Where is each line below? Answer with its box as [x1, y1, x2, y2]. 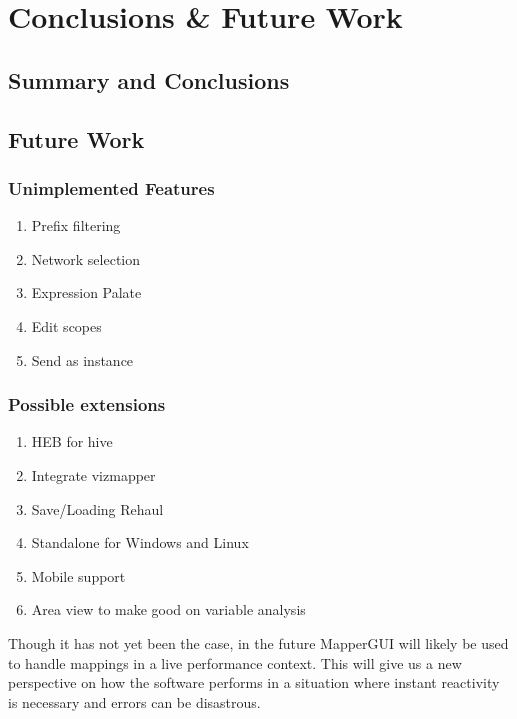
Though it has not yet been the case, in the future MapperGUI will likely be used [8, 632, 509, 653]
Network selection [31, 248, 141, 269]
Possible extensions [8, 392, 166, 417]
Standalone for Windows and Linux [31, 532, 249, 553]
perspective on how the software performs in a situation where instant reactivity [8, 672, 500, 693]
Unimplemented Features [8, 175, 215, 200]
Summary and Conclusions [8, 64, 290, 95]
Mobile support [31, 565, 126, 586]
